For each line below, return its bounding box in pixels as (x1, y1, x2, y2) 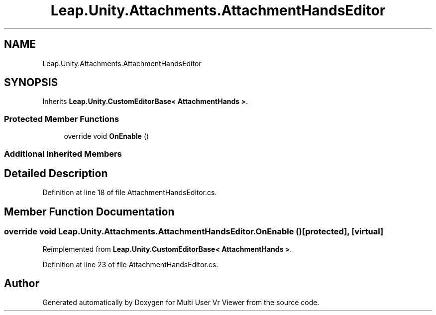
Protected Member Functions (4, 113, 119, 124)
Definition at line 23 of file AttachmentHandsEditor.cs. (42, 260, 218, 269)
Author (4, 277, 39, 290)
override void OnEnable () (64, 132, 149, 141)
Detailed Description (4, 167, 108, 180)
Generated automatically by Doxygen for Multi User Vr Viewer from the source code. (42, 298, 320, 307)
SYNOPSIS (4, 76, 58, 89)
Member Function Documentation (4, 205, 175, 218)
